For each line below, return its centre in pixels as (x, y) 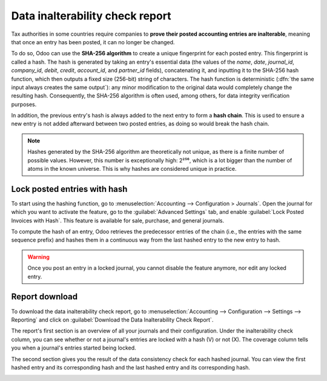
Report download (45, 297)
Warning (38, 257)
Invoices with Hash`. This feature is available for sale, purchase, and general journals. (117, 220)
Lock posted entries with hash (69, 189)
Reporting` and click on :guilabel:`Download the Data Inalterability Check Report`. (112, 320)
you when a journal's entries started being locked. (74, 348)
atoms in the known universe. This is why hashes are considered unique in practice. (132, 169)
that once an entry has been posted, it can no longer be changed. (93, 42)
